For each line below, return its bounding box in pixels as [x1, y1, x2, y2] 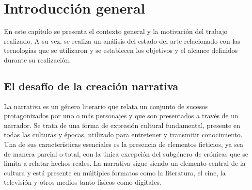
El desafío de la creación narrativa [4, 78, 179, 93]
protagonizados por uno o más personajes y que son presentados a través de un [4, 111, 238, 121]
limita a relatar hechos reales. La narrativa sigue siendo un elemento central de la [4, 158, 246, 168]
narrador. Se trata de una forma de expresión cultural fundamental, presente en [4, 120, 240, 130]
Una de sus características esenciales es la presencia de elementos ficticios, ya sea [4, 139, 243, 149]
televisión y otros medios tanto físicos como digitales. [4, 177, 161, 187]
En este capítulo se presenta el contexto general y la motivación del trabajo [4, 26, 228, 36]
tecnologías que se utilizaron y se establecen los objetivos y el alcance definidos [4, 45, 238, 55]
